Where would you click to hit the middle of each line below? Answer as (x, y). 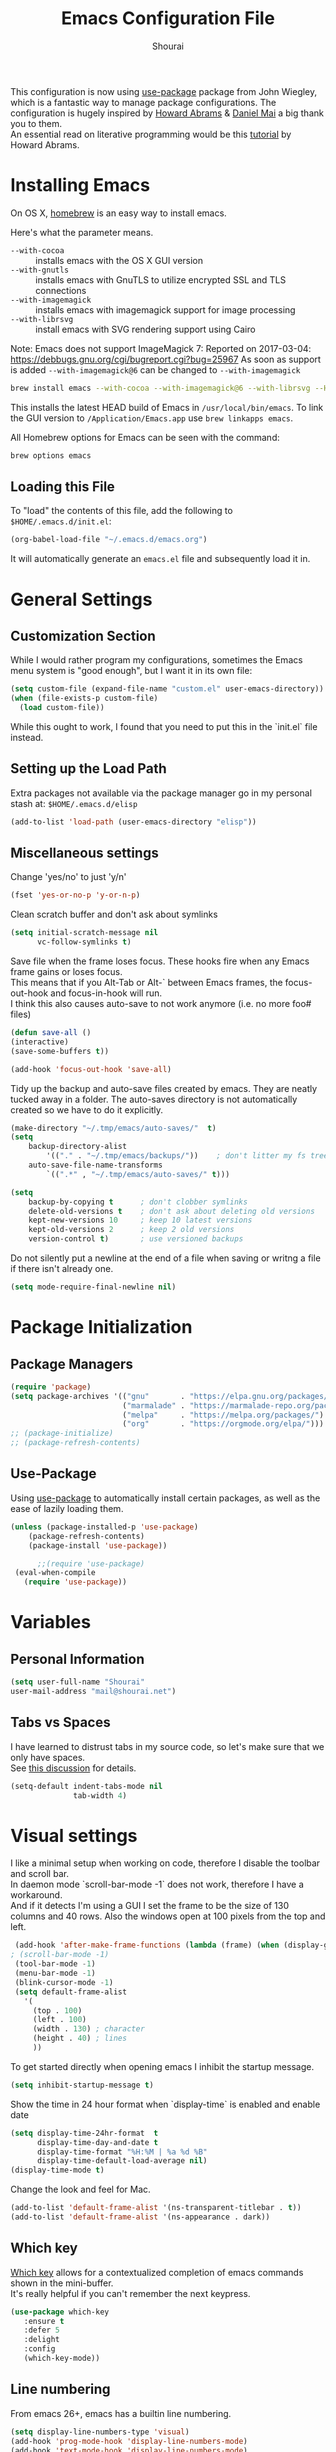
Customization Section (83, 635)
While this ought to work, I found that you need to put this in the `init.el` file (164, 726)
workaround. (36, 1895)
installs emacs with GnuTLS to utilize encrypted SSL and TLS (161, 279)
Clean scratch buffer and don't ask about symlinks (114, 914)
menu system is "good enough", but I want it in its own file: (131, 671)
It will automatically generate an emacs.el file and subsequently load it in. (160, 559)
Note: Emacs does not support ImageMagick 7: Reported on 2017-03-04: (161, 348)
